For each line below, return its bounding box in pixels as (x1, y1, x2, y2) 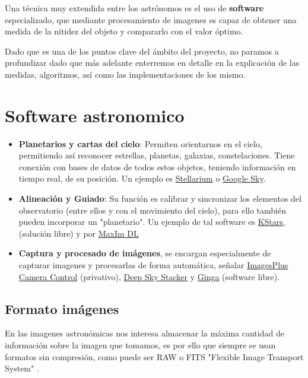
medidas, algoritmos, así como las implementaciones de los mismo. (5, 68, 246, 80)
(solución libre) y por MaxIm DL (18, 227, 139, 239)
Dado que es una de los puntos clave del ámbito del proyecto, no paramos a (5, 45, 279, 57)
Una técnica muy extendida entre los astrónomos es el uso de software (5, 2, 264, 14)
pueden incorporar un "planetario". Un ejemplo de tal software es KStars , (18, 215, 285, 228)
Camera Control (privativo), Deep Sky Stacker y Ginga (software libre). (18, 270, 280, 282)
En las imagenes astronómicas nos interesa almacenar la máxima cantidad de (5, 327, 284, 339)
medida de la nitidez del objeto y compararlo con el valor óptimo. (5, 25, 243, 37)
